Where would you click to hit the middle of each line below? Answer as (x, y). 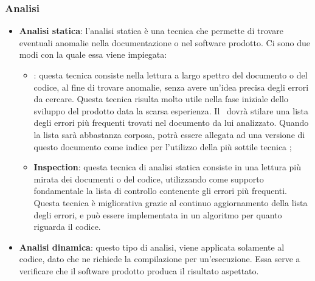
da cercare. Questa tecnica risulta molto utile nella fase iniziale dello (161, 99)
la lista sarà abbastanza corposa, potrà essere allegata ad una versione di (169, 134)
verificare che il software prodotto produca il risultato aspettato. (139, 270)
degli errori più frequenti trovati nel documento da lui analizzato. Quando (171, 123)
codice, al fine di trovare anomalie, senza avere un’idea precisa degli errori (171, 87)
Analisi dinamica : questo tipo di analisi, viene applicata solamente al (152, 247)
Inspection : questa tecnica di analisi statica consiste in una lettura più (168, 167)
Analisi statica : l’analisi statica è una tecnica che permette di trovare (151, 31)
